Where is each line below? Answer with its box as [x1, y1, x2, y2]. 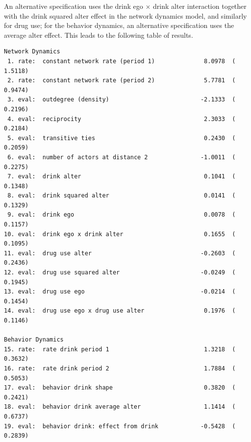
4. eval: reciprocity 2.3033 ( [7, 115, 236, 123]
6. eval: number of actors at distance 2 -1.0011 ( [7, 153, 236, 161]
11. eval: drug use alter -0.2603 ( [4, 249, 236, 257]
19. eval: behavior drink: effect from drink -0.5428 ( [4, 422, 236, 430]
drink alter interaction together [153, 1, 247, 11]
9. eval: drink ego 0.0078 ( [7, 211, 236, 219]
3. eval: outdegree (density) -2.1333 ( [7, 96, 236, 103]
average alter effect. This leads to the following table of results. [4, 29, 193, 40]
